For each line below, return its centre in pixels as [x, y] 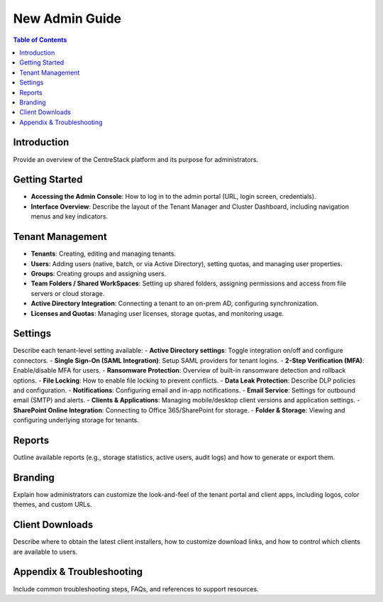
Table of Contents [40, 40]
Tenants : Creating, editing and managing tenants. [104, 254]
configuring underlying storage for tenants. [76, 420]
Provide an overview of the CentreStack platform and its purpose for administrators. [136, 159]
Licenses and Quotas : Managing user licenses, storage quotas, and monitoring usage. [157, 313]
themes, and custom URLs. [52, 505]
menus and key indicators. [70, 217]
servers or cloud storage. [68, 293]
